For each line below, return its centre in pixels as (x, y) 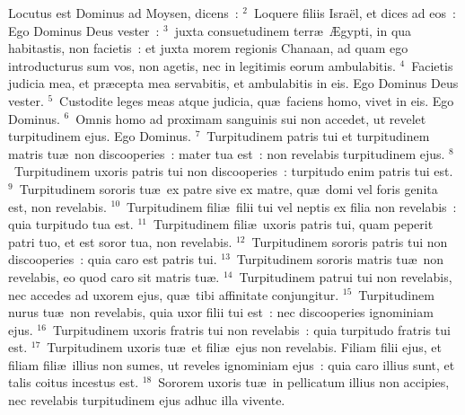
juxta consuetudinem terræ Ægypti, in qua (293, 30)
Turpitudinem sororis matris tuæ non (340, 259)
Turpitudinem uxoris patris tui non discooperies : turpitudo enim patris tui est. (233, 171)
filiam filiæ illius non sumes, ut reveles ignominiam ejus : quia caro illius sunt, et (232, 364)
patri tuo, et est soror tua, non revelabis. (120, 241)
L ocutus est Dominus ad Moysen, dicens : (123, 13)
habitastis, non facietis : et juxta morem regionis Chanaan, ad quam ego (208, 48)
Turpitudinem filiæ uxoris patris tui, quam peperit (294, 224)
